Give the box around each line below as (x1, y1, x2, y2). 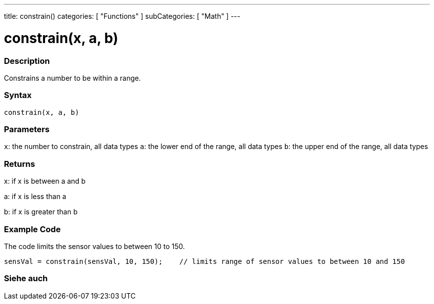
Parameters (4, 124, 50, 134)
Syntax (4, 90, 32, 101)
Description (4, 55, 50, 66)
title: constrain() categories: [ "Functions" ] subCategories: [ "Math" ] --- (4, 12, 240, 20)
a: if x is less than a (4, 192, 66, 201)
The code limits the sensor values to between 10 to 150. (4, 242, 185, 251)
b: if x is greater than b (4, 207, 78, 216)
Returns (4, 158, 35, 169)
